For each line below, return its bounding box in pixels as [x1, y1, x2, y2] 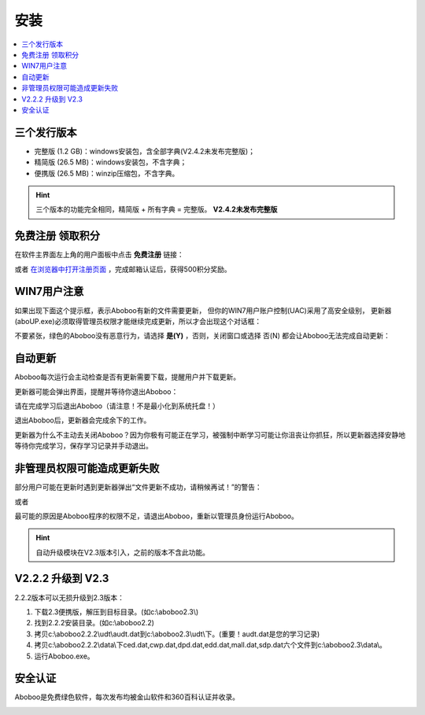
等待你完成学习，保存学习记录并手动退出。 [14, 441, 153, 451]
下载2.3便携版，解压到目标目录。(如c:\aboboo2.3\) [34, 606, 199, 617]
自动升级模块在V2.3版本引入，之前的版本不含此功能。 [35, 547, 210, 557]
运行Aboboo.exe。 [34, 651, 94, 661]
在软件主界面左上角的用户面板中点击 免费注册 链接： [14, 250, 184, 260]
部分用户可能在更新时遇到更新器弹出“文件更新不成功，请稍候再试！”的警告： [14, 482, 263, 492]
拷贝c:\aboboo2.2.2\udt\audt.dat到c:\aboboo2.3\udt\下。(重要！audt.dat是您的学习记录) [34, 629, 320, 639]
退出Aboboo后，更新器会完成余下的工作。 [14, 415, 151, 425]
